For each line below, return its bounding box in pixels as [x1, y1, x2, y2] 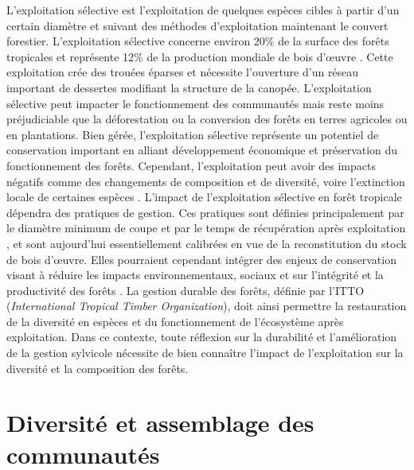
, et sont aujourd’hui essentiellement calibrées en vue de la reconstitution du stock [6, 235, 407, 251]
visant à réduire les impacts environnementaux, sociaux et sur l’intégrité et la [6, 266, 384, 283]
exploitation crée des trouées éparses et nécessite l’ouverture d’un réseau [6, 64, 359, 80]
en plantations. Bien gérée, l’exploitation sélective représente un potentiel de [6, 126, 379, 142]
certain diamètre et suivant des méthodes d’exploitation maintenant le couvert [6, 17, 389, 33]
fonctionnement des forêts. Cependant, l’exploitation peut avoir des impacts [6, 157, 376, 173]
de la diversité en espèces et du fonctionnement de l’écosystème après [6, 313, 344, 329]
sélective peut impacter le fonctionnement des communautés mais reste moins [6, 95, 385, 111]
